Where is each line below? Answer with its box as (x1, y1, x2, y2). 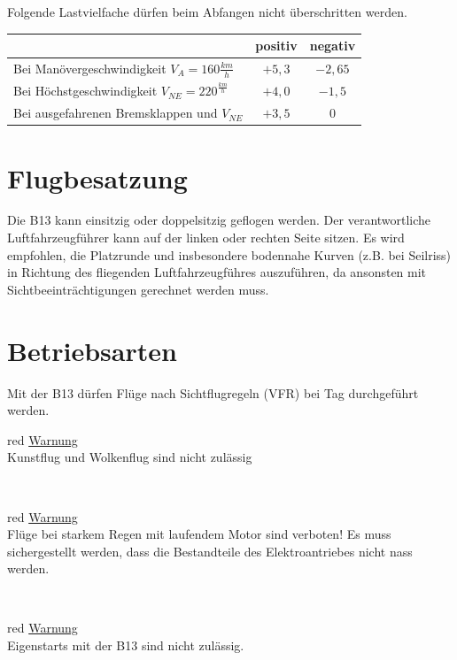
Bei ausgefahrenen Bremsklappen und (13, 104, 218, 122)
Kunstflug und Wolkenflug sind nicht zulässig (7, 448, 252, 466)
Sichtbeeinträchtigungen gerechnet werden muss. (7, 280, 269, 298)
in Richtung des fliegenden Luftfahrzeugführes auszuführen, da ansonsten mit (7, 263, 427, 281)
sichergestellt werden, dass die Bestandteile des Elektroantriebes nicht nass (7, 541, 413, 560)
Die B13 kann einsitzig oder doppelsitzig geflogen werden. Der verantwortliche (7, 211, 431, 229)
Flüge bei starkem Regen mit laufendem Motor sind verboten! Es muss (7, 525, 391, 543)
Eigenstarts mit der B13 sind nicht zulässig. (7, 636, 244, 655)
